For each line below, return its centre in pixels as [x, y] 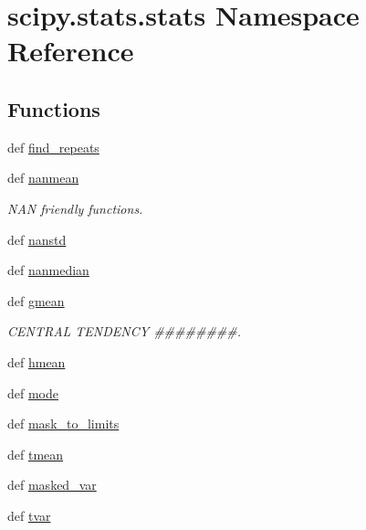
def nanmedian [48, 270]
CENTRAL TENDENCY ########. [125, 331]
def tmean [36, 454]
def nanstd [37, 239]
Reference [71, 51]
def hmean [37, 361]
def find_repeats [53, 147]
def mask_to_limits [63, 424]
